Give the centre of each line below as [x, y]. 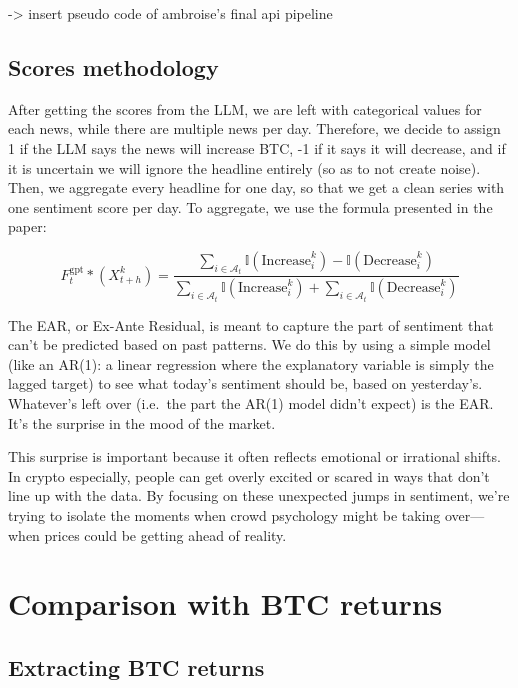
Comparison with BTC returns [225, 603]
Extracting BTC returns [136, 667]
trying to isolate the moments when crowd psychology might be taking [224, 515]
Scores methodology [113, 66]
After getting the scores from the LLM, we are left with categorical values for [245, 108]
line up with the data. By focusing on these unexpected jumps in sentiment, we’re [259, 495]
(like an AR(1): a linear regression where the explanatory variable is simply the [251, 363]
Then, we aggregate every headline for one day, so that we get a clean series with [256, 187]
